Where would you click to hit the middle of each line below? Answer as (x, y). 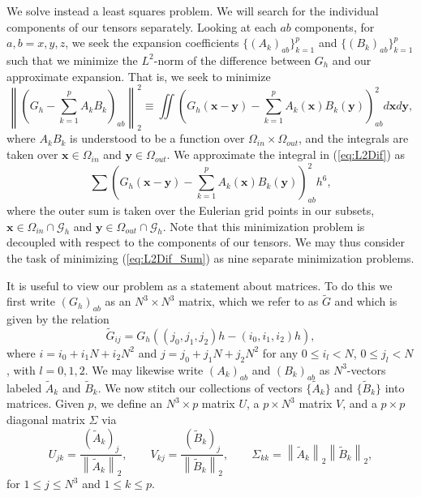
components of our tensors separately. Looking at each (142, 26)
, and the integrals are (354, 138)
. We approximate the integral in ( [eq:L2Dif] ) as (286, 154)
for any (280, 352)
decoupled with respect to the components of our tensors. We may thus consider (206, 242)
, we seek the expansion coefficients (152, 43)
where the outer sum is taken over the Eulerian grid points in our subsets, (191, 210)
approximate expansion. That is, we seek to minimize (139, 76)
